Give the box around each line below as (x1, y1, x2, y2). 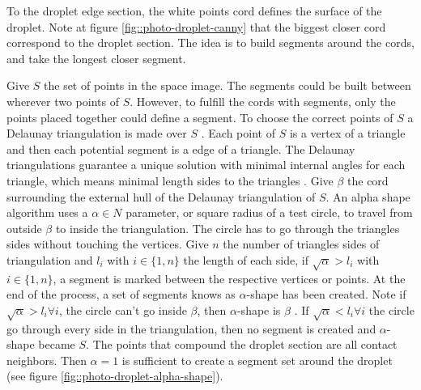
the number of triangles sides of (223, 235, 380, 252)
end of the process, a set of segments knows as (6, 286, 236, 303)
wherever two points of (6, 92, 119, 109)
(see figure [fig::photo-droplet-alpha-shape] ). (6, 367, 223, 384)
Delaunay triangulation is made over (6, 125, 187, 142)
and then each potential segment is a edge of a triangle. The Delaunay (6, 140, 355, 157)
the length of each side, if (183, 251, 308, 268)
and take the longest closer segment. (6, 49, 186, 66)
